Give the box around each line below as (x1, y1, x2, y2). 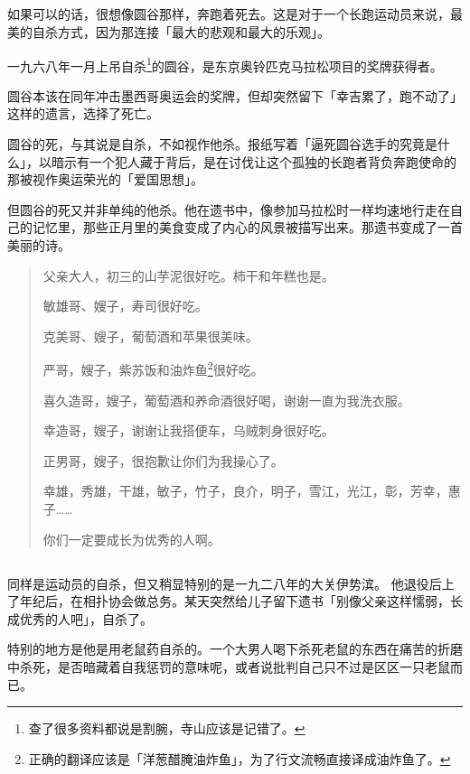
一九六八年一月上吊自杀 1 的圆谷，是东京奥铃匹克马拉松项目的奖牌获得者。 (7, 53, 443, 75)
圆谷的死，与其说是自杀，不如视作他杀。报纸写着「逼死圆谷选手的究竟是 (7, 135, 437, 154)
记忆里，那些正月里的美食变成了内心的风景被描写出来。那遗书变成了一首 (32, 218, 463, 237)
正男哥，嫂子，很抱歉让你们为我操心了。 (42, 451, 284, 470)
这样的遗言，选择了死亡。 (7, 104, 159, 123)
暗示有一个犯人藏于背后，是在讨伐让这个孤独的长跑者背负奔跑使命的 (51, 152, 456, 171)
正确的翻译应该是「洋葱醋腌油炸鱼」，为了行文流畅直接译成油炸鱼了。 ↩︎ (28, 749, 451, 768)
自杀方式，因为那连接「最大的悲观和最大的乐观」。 (32, 22, 330, 41)
